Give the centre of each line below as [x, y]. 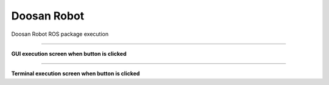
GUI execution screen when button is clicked [69, 53]
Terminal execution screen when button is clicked [76, 73]
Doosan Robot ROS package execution [60, 34]
